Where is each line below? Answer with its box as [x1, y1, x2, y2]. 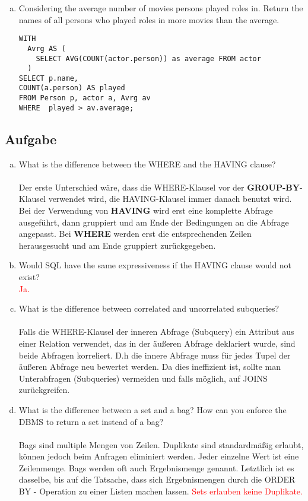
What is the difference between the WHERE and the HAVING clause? [18, 157, 276, 170]
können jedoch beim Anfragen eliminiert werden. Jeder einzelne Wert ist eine [18, 450, 299, 462]
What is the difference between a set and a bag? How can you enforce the [18, 403, 287, 416]
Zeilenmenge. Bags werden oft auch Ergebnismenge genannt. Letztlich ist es [18, 461, 294, 474]
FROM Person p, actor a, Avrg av [18, 94, 151, 103]
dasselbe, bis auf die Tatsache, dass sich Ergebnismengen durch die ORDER [18, 473, 296, 486]
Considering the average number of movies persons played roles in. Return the [18, 2, 303, 14]
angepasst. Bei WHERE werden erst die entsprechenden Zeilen [18, 227, 252, 240]
